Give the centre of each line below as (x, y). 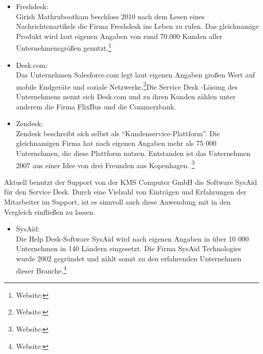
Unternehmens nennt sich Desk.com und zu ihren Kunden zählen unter (126, 96)
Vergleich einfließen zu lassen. (50, 211)
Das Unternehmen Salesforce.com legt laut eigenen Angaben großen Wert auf (136, 75)
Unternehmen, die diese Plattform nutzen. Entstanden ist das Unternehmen (133, 153)
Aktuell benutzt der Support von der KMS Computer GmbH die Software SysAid (131, 182)
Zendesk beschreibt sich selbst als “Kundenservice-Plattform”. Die (118, 133)
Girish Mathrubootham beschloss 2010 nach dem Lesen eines (110, 16)
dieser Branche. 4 (41, 269)
